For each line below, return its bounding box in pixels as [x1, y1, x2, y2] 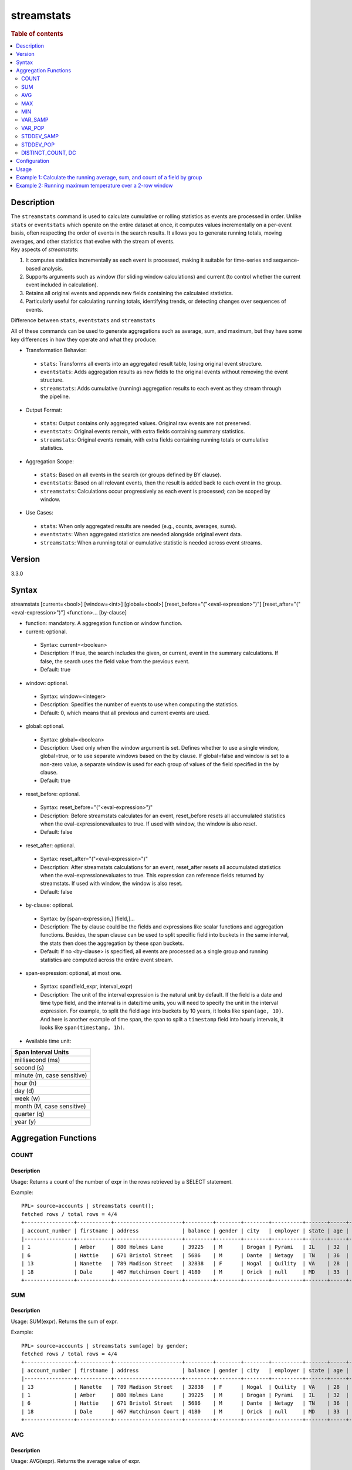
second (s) [14, 1064, 45, 1072]
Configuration [16, 158, 50, 165]
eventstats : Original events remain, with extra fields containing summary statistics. [40, 428, 245, 435]
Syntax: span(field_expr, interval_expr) [40, 983, 133, 990]
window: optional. [25, 679, 69, 686]
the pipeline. [40, 393, 70, 400]
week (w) [14, 1094, 40, 1102]
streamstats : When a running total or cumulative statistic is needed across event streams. [40, 539, 262, 546]
